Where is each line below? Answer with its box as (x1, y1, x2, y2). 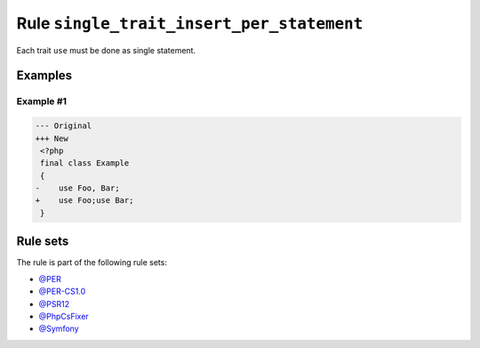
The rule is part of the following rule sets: (16, 257, 168, 268)
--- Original (35, 121, 92, 131)
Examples (16, 68, 73, 84)
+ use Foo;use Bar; (35, 196, 134, 206)
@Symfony (38, 323, 79, 334)
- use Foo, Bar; (35, 183, 120, 193)
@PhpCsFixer (38, 311, 89, 321)
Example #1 (16, 95, 67, 108)
